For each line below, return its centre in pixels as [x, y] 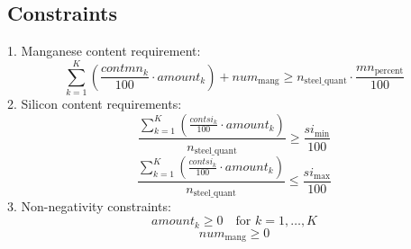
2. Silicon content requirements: [95, 103]
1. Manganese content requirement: [104, 51]
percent [389, 71]
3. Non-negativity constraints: [89, 206]
